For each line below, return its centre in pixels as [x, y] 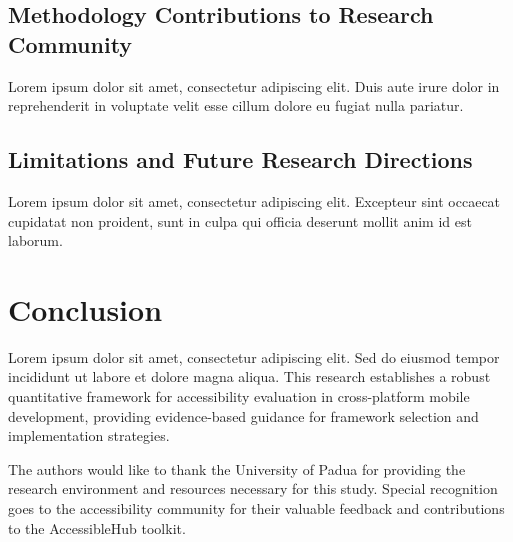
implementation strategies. [89, 435]
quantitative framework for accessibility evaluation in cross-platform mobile [239, 396]
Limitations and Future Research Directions [240, 159]
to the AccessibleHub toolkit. [97, 527]
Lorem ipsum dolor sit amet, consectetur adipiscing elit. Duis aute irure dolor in [254, 85]
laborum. [35, 240]
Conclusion [85, 308]
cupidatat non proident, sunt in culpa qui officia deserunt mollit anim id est [240, 220]
